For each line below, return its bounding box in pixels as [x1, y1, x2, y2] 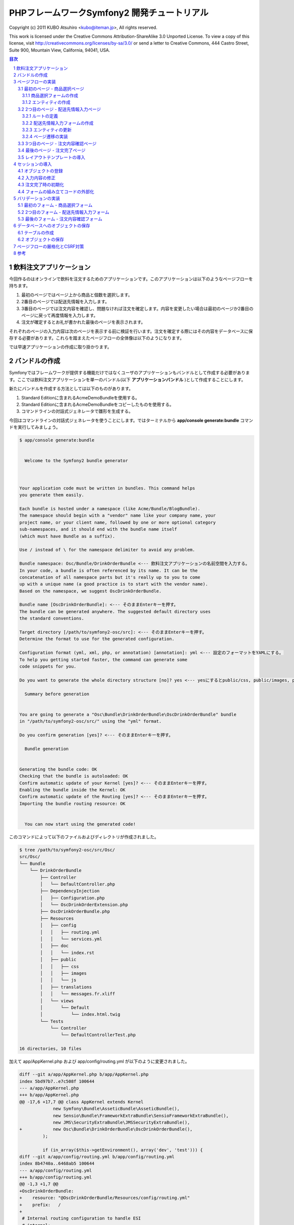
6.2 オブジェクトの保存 [18, 237, 64, 243]
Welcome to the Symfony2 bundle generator [24, 458, 128, 464]
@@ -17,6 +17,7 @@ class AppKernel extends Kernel [19, 1099, 144, 1104]
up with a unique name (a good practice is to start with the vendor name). [19, 581, 208, 587]
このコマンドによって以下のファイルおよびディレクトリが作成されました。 [9, 833, 159, 840]
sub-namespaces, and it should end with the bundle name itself [19, 527, 177, 532]
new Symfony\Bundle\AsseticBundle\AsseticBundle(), [53, 1106, 180, 1112]
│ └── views [40, 998, 74, 1004]
